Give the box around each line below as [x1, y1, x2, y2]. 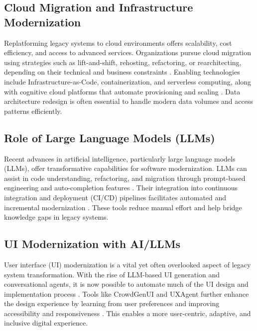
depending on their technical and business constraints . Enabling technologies [4, 67, 240, 77]
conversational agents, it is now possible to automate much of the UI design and [4, 279, 249, 289]
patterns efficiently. [4, 105, 62, 116]
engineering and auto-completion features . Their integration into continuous [4, 182, 238, 193]
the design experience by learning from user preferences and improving [4, 298, 220, 309]
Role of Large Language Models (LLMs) [4, 130, 215, 145]
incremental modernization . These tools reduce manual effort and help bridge [4, 202, 242, 212]
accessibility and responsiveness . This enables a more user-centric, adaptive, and [4, 308, 251, 318]
